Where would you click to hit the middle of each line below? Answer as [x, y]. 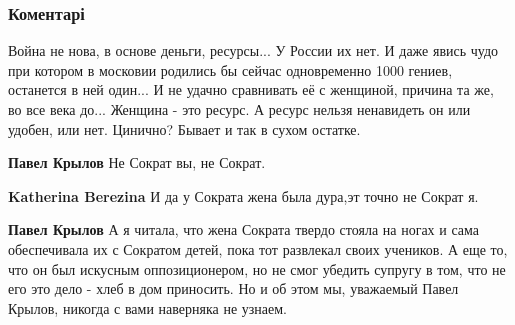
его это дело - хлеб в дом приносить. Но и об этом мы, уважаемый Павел [233, 288]
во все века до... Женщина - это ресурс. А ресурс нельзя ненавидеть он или [239, 109]
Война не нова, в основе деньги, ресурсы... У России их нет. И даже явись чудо [253, 50]
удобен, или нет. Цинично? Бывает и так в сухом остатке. [184, 128]
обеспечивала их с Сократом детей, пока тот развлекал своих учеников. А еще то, [258, 248]
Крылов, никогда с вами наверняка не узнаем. [147, 307]
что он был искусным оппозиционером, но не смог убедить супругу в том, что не [257, 268]
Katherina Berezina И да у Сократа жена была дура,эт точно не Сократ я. [243, 195]
